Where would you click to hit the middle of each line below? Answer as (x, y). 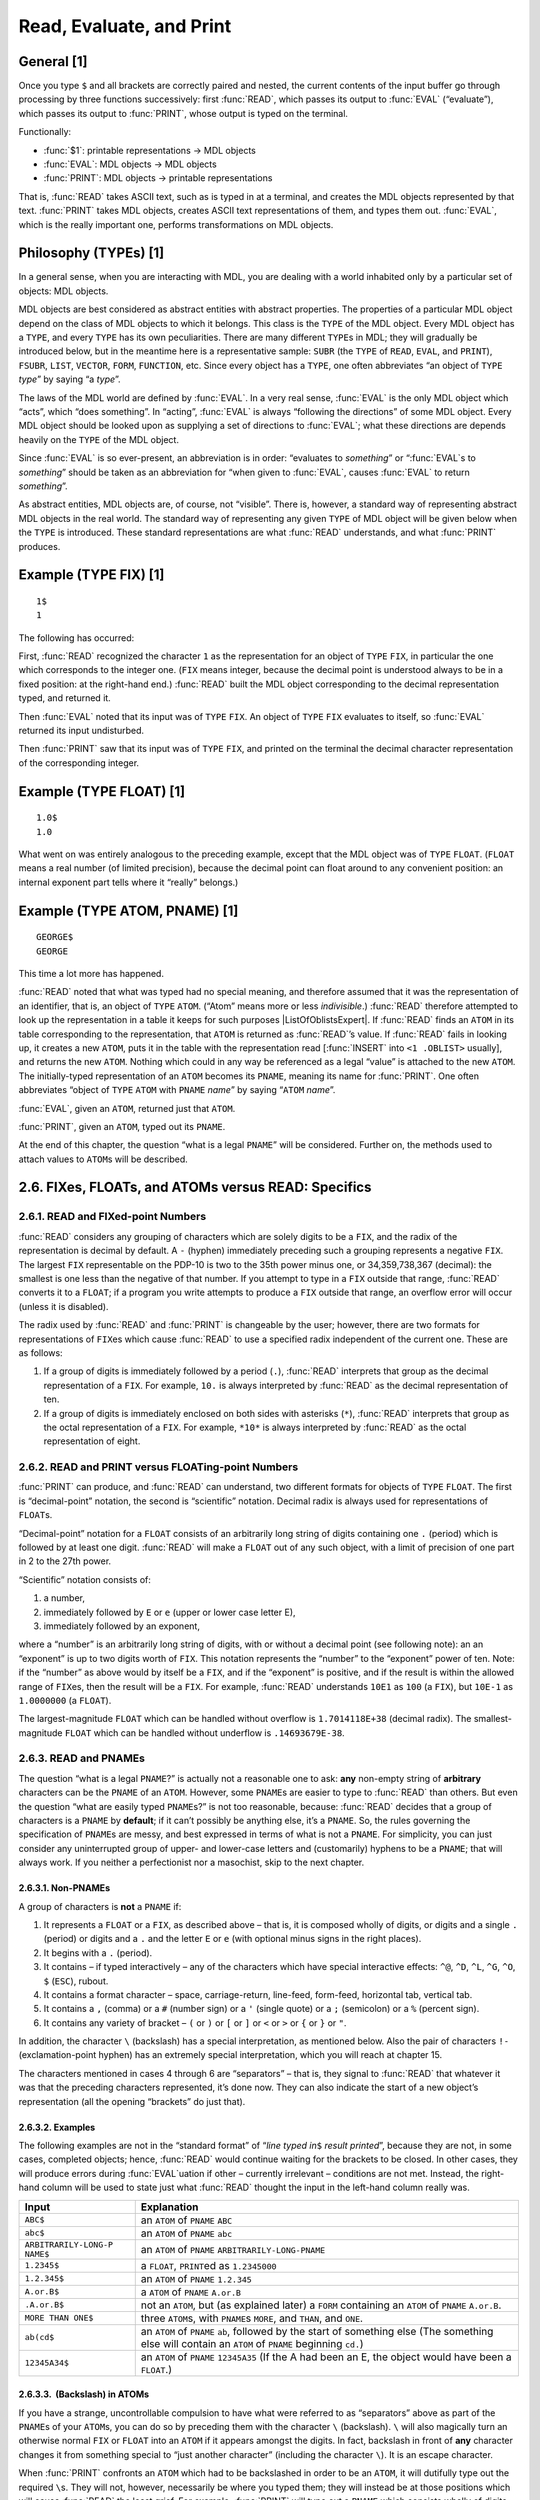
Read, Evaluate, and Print (125, 26)
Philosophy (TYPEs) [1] (91, 253)
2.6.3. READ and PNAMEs (81, 1758)
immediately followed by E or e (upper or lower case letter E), (169, 1612)
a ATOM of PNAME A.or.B (191, 2292)
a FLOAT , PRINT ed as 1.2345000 (208, 2265)
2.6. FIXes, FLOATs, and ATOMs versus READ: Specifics (195, 1187)
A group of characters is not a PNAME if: (100, 1906)
